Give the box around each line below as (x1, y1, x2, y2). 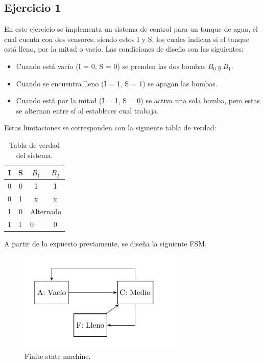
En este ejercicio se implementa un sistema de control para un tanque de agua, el (4, 24, 258, 34)
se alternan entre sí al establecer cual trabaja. (16, 105, 159, 116)
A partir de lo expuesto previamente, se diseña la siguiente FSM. (4, 238, 207, 248)
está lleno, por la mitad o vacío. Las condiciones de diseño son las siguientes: (4, 43, 244, 54)
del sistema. (16, 149, 53, 160)
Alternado (30, 206, 62, 216)
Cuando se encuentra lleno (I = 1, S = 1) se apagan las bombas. (16, 78, 218, 88)
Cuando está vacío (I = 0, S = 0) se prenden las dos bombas (16, 60, 206, 71)
